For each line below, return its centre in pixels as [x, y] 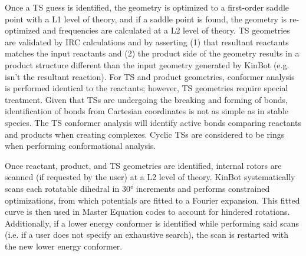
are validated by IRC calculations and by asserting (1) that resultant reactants [147, 41]
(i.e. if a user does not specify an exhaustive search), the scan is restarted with [147, 235]
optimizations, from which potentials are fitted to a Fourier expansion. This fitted [152, 200]
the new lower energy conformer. [64, 246]
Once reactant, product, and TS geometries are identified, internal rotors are [143, 165]
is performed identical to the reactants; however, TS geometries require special [147, 88]
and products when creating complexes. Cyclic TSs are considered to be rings [145, 134]
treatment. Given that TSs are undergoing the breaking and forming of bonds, [147, 99]
